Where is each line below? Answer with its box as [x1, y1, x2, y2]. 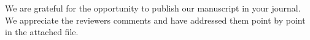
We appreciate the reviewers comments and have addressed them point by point [5, 13, 306, 26]
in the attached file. [5, 25, 79, 38]
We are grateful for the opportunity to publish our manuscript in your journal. [5, 2, 301, 14]
